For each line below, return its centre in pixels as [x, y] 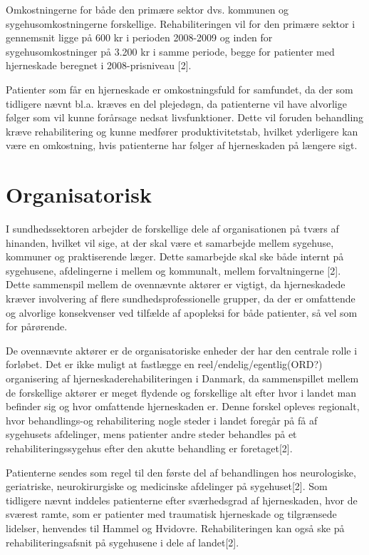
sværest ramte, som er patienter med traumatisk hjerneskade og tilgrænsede [171, 514]
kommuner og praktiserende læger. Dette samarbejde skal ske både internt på [175, 256]
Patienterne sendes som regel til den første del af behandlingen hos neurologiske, [181, 472]
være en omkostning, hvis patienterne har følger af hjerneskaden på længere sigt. [182, 145]
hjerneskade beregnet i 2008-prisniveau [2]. [99, 65]
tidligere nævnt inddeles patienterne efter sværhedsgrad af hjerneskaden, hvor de [182, 500]
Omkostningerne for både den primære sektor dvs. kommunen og [147, 9]
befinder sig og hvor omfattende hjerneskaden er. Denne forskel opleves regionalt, [183, 406]
